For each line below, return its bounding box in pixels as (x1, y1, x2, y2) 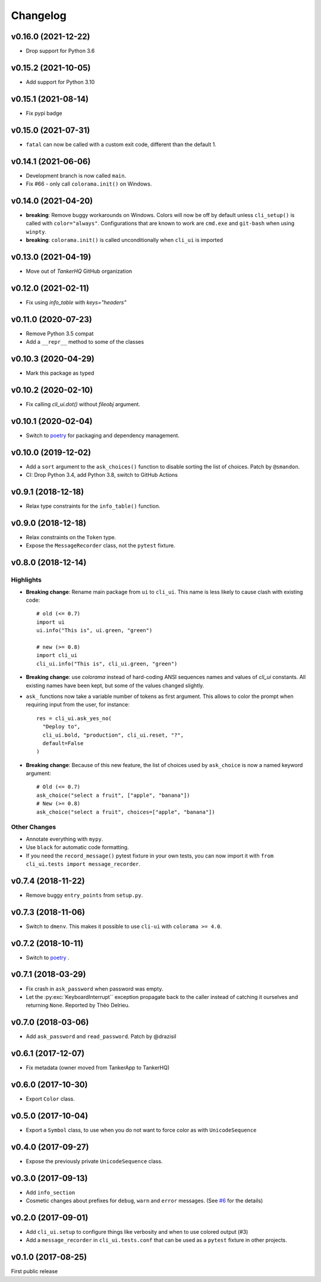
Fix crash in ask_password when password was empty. (26, 985, 163, 992)
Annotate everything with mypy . (26, 835, 103, 843)
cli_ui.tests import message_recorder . (26, 860, 141, 868)
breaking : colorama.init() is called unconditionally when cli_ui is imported (26, 237, 223, 244)
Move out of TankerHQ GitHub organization (26, 268, 133, 275)
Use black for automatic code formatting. (26, 844, 129, 851)
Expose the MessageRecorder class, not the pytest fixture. (26, 542, 175, 549)
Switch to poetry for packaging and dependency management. (26, 432, 180, 439)
